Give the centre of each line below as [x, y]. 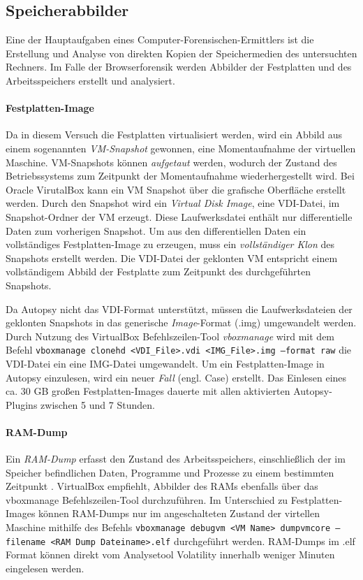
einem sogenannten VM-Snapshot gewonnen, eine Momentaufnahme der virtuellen [181, 148]
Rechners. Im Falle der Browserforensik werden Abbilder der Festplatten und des [179, 67]
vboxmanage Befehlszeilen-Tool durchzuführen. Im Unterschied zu [147, 499]
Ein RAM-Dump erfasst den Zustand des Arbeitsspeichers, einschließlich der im [176, 459]
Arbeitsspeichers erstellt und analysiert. [90, 80]
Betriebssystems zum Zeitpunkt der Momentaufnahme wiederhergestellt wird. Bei [180, 176]
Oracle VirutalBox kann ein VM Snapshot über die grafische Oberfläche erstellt [176, 189]
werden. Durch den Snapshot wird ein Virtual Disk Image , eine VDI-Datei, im [173, 203]
